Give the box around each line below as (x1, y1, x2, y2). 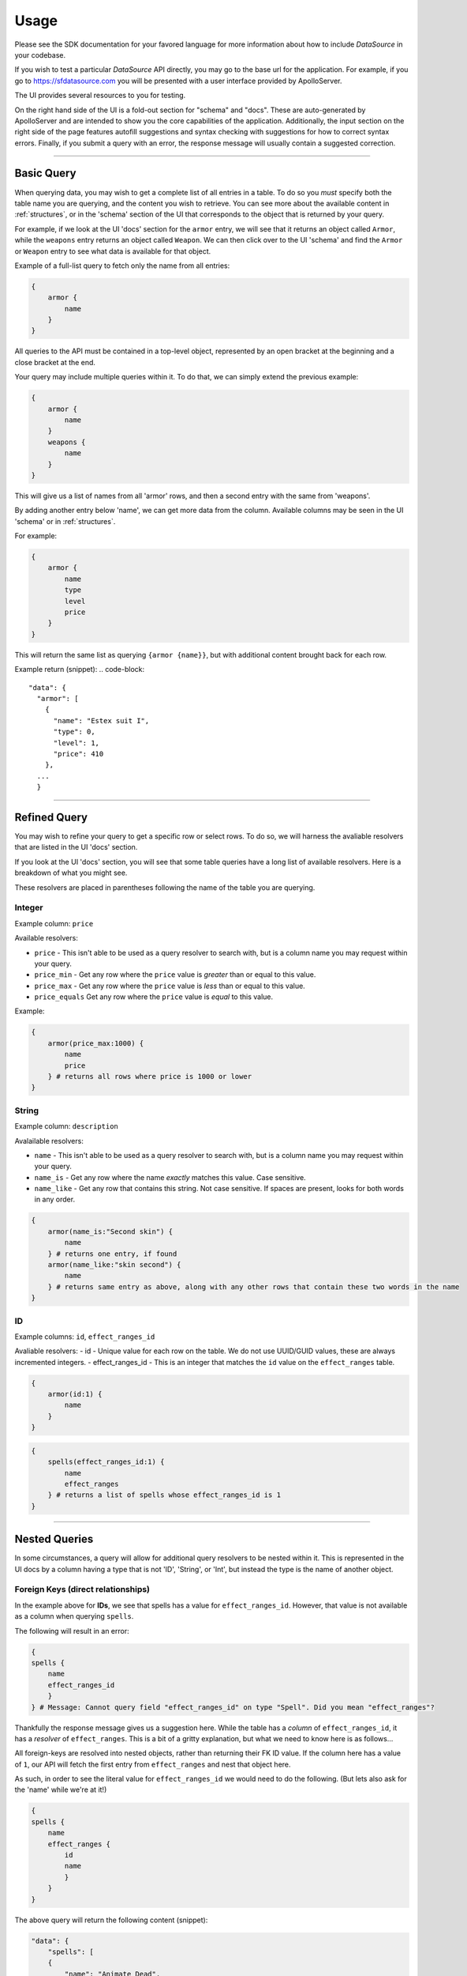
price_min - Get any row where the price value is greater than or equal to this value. (34, 970, 316, 979)
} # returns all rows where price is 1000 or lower (47, 1072, 252, 1080)
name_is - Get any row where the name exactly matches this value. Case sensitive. (34, 1172, 307, 1182)
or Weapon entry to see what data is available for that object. (14, 246, 211, 256)
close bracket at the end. (14, 357, 96, 367)
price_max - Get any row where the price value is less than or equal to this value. (34, 981, 305, 990)
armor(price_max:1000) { (47, 1039, 144, 1047)
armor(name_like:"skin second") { (47, 1261, 181, 1269)
